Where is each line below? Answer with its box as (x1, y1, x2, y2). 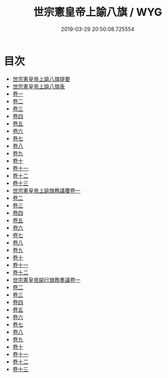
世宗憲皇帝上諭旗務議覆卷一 (12, 187, 81, 194)
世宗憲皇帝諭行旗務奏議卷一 (12, 276, 81, 283)
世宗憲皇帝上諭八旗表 (12, 83, 65, 90)
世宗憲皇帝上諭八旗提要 (12, 75, 70, 82)
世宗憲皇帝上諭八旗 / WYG (33, 5, 163, 19)
